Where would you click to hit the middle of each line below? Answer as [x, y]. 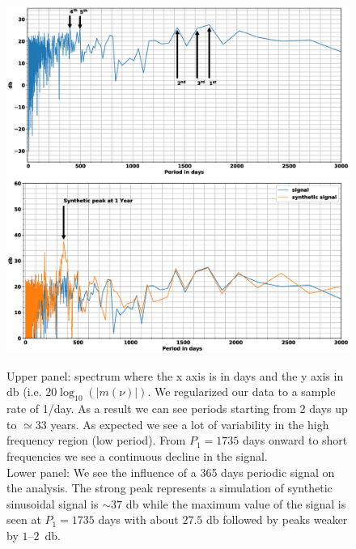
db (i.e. [24, 392]
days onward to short [295, 440]
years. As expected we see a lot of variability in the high [190, 424]
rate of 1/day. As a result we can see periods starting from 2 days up [177, 409]
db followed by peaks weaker [277, 519]
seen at [24, 519]
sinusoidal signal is [53, 503]
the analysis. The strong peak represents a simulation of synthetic [170, 488]
